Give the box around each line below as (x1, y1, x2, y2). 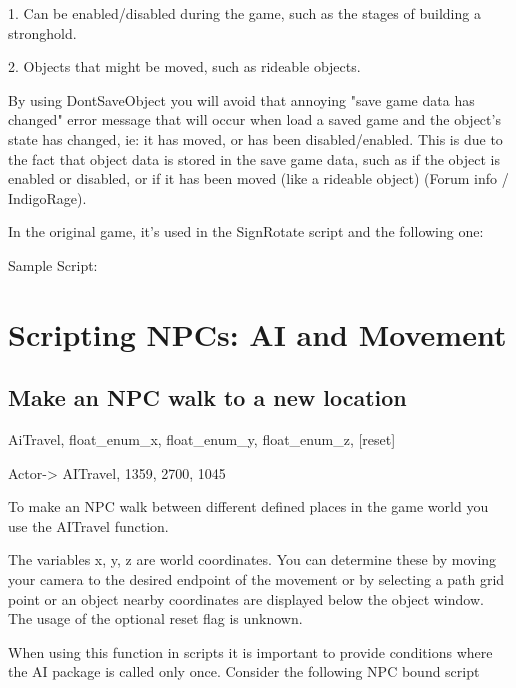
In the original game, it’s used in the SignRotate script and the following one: (8, 221, 484, 242)
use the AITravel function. (8, 515, 169, 536)
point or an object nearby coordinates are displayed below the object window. (8, 588, 484, 609)
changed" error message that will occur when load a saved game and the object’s (8, 109, 501, 130)
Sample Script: (8, 254, 98, 275)
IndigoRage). (8, 187, 87, 208)
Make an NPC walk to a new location (8, 382, 407, 413)
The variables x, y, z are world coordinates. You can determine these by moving (8, 549, 497, 570)
